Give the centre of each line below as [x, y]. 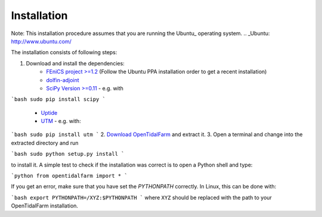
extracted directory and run [45, 143]
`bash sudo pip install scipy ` [58, 99]
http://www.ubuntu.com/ [41, 41]
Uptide [49, 112]
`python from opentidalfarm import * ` [69, 176]
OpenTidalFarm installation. [45, 206]
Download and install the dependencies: [75, 63]
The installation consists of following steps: [64, 52]
